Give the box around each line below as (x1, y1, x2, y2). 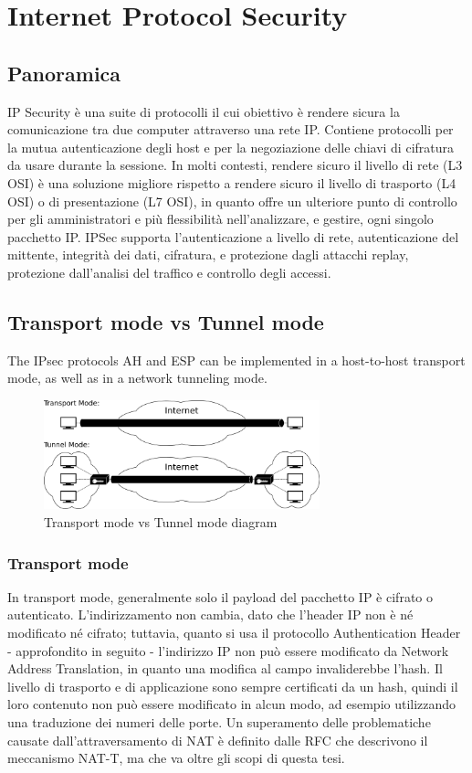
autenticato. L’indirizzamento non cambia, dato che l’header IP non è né (7, 605, 414, 624)
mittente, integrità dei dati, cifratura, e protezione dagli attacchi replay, (7, 245, 409, 264)
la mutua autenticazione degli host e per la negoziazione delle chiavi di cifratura (7, 137, 455, 156)
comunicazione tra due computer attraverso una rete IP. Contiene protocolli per (7, 120, 454, 139)
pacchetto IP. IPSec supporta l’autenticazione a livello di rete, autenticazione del (7, 227, 459, 246)
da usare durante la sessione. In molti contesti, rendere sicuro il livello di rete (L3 (7, 155, 463, 175)
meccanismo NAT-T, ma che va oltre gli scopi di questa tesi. (7, 748, 345, 768)
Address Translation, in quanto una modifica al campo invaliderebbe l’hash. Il (7, 659, 443, 678)
